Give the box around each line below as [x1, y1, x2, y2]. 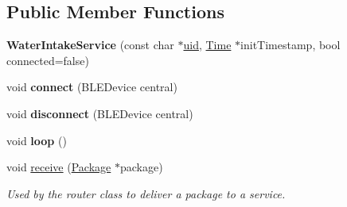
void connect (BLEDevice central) [6, 79, 177, 95]
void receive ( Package [6, 159, 111, 175]
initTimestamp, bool [240, 36, 341, 53]
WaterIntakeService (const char [6, 36, 174, 53]
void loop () [6, 132, 67, 148]
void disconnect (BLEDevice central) [6, 105, 193, 121]
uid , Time [183, 36, 232, 53]
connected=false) [6, 52, 89, 68]
